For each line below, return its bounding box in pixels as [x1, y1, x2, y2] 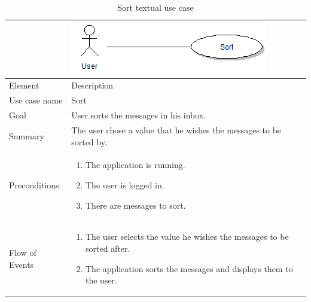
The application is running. [85, 158, 185, 171]
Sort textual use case [117, 1, 194, 13]
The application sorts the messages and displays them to [85, 262, 293, 274]
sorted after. [85, 242, 130, 255]
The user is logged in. [85, 179, 164, 191]
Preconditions [9, 179, 59, 191]
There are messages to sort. [85, 199, 186, 211]
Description [71, 79, 114, 91]
